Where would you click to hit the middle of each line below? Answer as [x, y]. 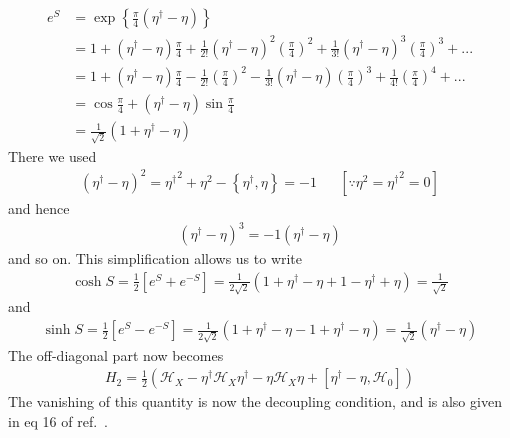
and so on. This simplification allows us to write [155, 258]
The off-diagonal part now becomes [116, 354]
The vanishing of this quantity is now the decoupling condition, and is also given [255, 401]
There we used [52, 155]
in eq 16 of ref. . [58, 420]
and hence [39, 207]
